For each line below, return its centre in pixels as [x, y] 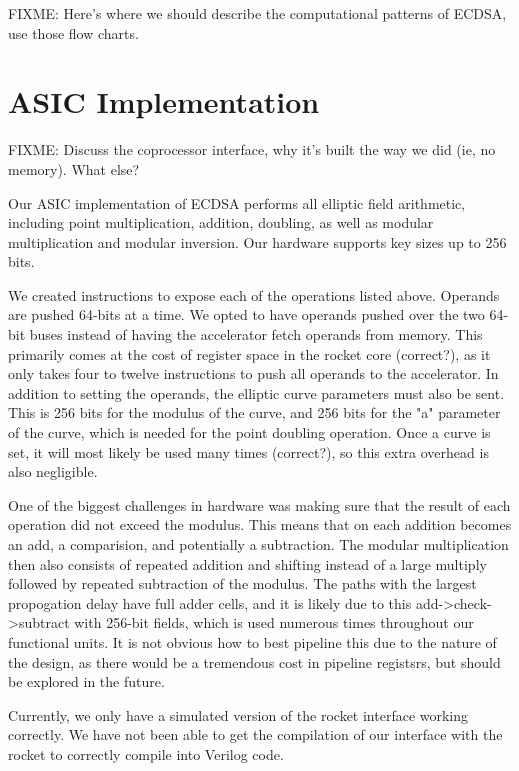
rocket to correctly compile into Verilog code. [146, 753]
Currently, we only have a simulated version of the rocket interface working [238, 714]
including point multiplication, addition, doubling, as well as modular [221, 222]
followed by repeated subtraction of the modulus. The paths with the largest [242, 583]
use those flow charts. [73, 32]
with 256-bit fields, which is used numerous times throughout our [274, 622]
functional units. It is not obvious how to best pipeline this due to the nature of [252, 641]
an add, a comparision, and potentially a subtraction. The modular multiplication [258, 544]
